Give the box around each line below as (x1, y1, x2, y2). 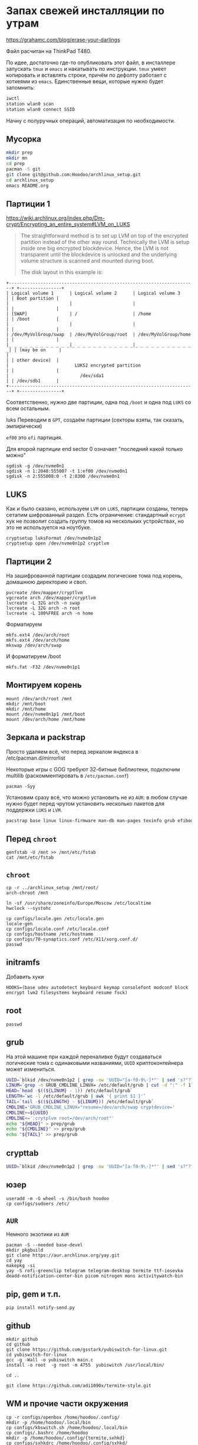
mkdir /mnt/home (6, 706, 46, 712)
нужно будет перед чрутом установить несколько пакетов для (6, 800, 165, 807)
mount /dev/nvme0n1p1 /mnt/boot (6, 711, 85, 717)
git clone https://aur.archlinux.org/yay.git (6, 1252, 120, 1259)
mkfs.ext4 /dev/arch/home (6, 637, 70, 643)
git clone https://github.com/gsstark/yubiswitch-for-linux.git (6, 1347, 167, 1353)
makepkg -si (6, 1263, 35, 1269)
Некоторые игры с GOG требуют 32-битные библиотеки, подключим (6, 766, 180, 773)
